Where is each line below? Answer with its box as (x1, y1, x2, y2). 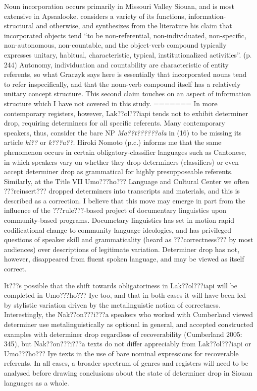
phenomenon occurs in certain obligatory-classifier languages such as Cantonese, (4, 146, 247, 157)
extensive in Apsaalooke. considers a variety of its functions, (4, 10, 186, 21)
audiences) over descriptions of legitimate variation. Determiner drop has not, (4, 244, 240, 254)
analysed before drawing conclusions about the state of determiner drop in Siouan (4, 367, 253, 378)
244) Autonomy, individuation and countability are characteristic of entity (4, 59, 229, 69)
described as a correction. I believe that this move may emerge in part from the (4, 195, 245, 205)
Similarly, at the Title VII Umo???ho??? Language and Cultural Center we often (4, 176, 249, 186)
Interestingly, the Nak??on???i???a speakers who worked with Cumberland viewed (4, 309, 253, 320)
